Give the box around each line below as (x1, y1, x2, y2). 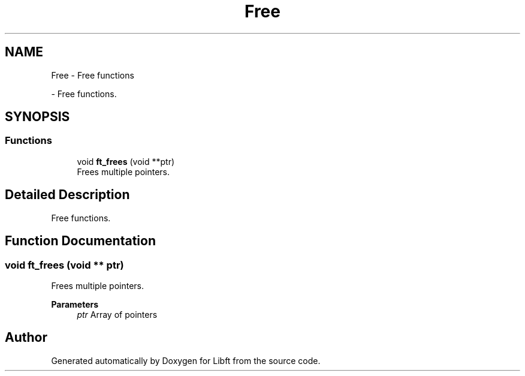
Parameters (51, 299, 99, 309)
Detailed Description (5, 187, 130, 203)
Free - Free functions (51, 70, 134, 80)
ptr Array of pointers (77, 309, 158, 320)
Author (5, 330, 47, 345)
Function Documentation (5, 233, 156, 249)
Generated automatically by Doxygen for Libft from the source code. (51, 355, 321, 366)
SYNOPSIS (5, 109, 70, 125)
